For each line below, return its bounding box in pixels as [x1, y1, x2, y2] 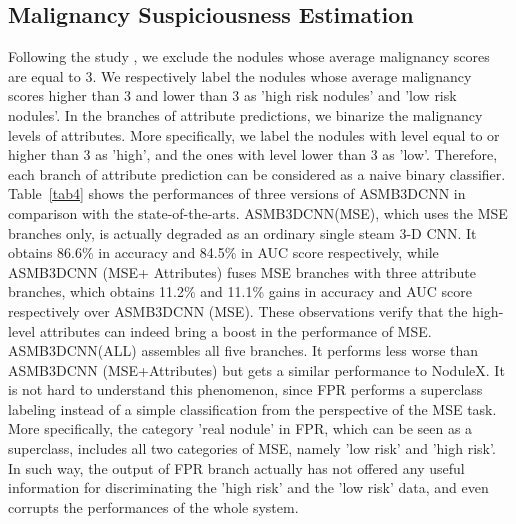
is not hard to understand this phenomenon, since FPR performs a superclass [8, 379, 483, 400]
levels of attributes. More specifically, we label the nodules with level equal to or [8, 124, 500, 145]
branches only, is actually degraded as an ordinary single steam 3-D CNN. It [8, 222, 477, 243]
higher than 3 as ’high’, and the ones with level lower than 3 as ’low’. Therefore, [8, 144, 498, 165]
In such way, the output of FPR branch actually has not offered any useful [8, 457, 465, 478]
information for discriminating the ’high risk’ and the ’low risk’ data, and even [8, 477, 489, 498]
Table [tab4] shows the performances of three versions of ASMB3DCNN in [8, 183, 466, 204]
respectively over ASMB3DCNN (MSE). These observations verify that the [8, 300, 468, 321]
